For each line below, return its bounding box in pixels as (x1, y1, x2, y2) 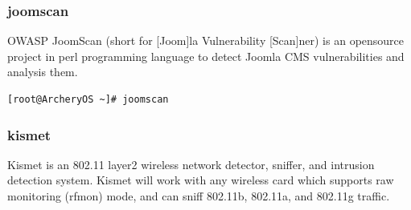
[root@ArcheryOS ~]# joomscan (7, 94, 169, 105)
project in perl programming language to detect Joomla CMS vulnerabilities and (7, 47, 405, 64)
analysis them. (7, 63, 78, 80)
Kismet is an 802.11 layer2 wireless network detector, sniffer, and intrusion (7, 155, 375, 172)
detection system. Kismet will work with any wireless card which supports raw (7, 172, 394, 188)
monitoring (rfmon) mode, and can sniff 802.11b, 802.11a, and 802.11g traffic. (7, 188, 390, 204)
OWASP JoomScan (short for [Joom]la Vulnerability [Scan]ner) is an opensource (7, 32, 405, 49)
